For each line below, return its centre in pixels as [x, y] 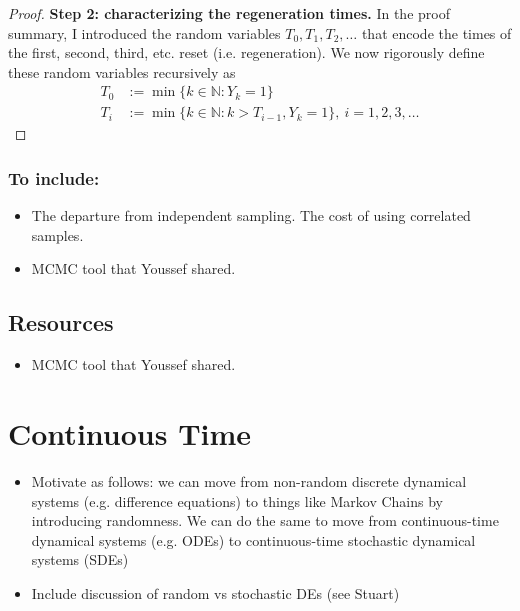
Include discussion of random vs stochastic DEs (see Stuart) [215, 592]
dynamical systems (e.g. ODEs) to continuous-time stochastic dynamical [253, 539]
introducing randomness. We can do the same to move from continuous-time [265, 520]
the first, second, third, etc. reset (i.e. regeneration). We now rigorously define [246, 52]
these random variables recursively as [122, 71]
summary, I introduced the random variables [144, 32]
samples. [57, 234]
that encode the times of [436, 32]
